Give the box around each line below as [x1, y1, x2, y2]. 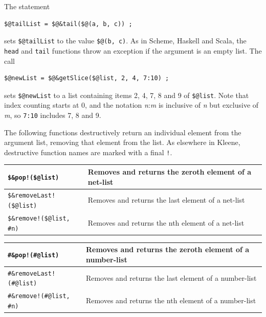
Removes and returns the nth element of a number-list [85, 295, 256, 306]
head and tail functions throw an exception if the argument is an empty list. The [4, 45, 262, 56]
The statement [4, 1, 50, 11]
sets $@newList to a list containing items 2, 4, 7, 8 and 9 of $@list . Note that [4, 89, 249, 100]
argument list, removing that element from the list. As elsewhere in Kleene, [4, 137, 240, 148]
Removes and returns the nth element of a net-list [87, 217, 245, 228]
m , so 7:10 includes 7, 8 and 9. [4, 109, 101, 120]
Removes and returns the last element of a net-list [87, 194, 245, 205]
